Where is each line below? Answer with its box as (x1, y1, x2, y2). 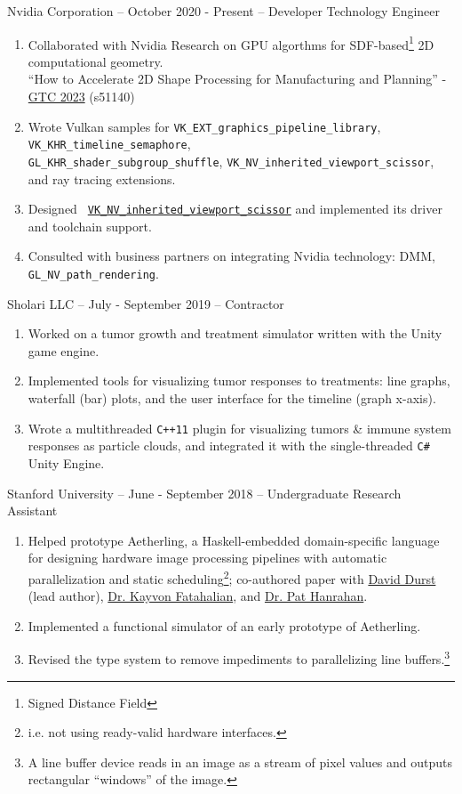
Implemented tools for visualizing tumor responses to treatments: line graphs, (28, 371, 450, 390)
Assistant (7, 501, 58, 520)
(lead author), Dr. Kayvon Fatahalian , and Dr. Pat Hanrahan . (28, 587, 368, 605)
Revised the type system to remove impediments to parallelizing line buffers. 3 (28, 647, 450, 668)
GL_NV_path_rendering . (28, 264, 159, 283)
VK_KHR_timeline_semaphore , (28, 134, 191, 153)
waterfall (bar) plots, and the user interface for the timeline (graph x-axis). (28, 389, 436, 408)
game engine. (28, 341, 100, 360)
